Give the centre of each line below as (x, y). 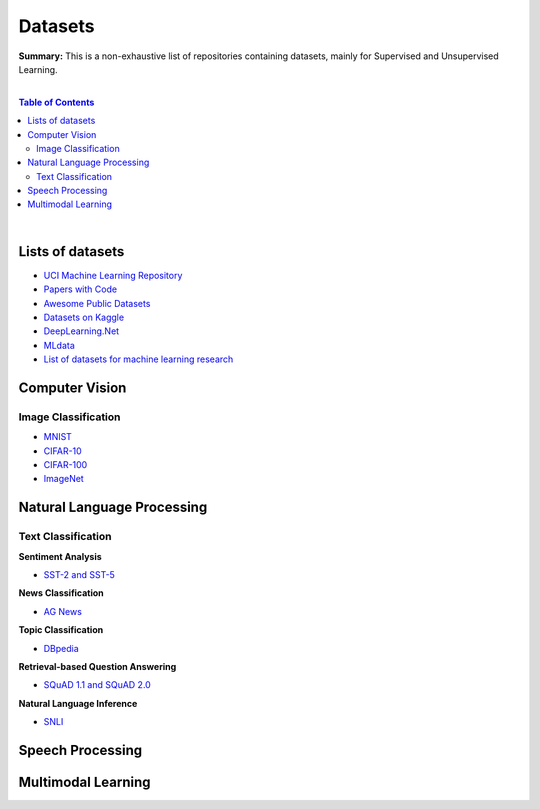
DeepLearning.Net (81, 331)
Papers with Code (80, 289)
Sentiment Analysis (60, 556)
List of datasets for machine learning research (138, 359)
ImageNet (63, 479)
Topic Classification (61, 630)
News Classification (61, 593)
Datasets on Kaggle (84, 317)
